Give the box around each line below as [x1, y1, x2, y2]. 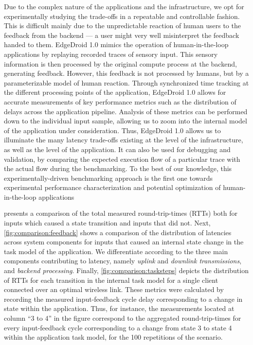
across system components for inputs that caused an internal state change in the [4, 237, 244, 247]
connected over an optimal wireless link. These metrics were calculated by [4, 284, 224, 294]
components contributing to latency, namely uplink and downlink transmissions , [4, 256, 242, 266]
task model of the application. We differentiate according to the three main [4, 246, 228, 256]
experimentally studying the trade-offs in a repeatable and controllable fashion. [4, 11, 240, 21]
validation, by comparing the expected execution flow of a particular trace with [4, 154, 240, 164]
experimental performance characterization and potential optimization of [4, 182, 221, 192]
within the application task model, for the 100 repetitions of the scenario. [4, 332, 223, 342]
